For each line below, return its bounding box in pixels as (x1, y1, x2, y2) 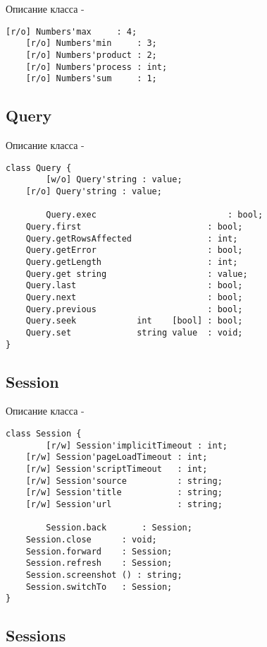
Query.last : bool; (25, 280, 243, 291)
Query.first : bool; (25, 221, 243, 232)
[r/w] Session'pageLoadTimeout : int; (25, 452, 208, 463)
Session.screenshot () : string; (25, 569, 182, 580)
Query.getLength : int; (25, 256, 238, 267)
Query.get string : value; (25, 268, 248, 279)
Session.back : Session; (46, 523, 192, 533)
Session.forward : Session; (25, 546, 173, 557)
